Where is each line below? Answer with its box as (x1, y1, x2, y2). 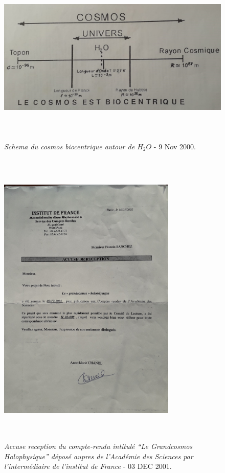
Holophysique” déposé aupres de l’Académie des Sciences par (4, 451, 193, 461)
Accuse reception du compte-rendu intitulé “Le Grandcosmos (4, 441, 193, 452)
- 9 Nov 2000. (153, 141, 196, 151)
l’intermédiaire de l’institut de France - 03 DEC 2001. (4, 461, 172, 471)
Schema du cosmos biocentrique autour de (4, 141, 135, 151)
